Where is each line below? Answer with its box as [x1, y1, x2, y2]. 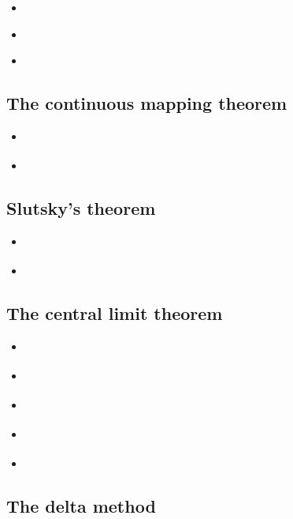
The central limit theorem [6, 300, 223, 325]
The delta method [6, 493, 156, 517]
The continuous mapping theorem [6, 91, 287, 115]
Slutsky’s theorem [6, 195, 156, 220]
